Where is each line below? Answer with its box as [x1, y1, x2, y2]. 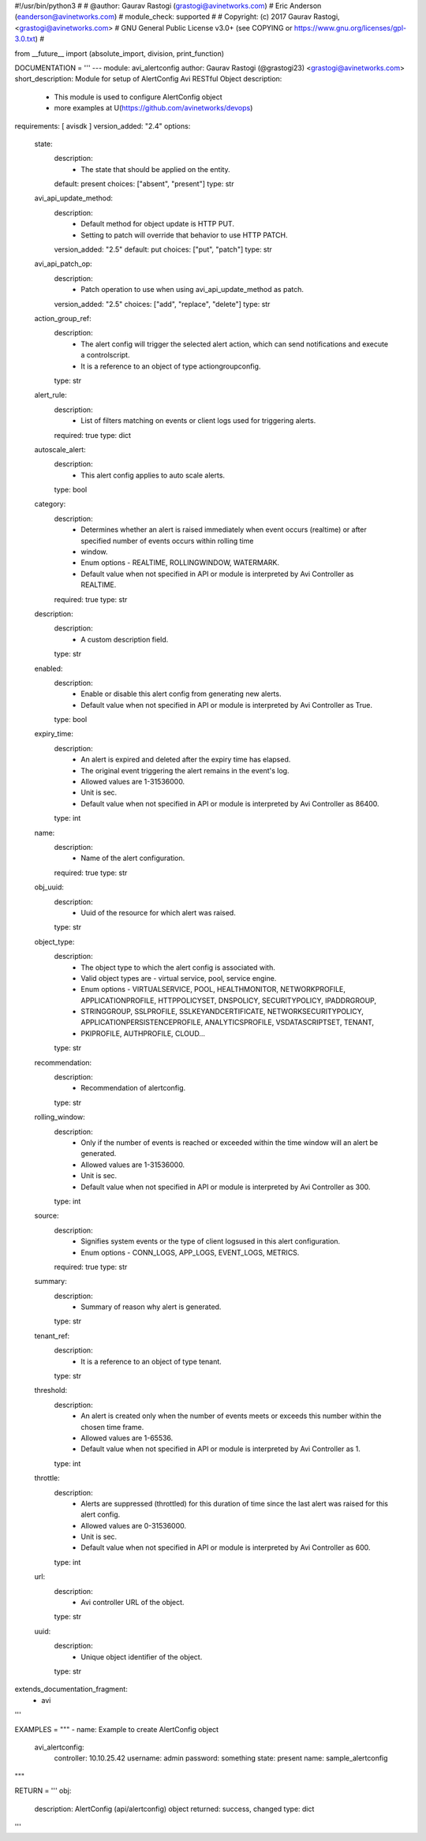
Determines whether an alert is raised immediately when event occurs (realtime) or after [80, 525, 367, 534]
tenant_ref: [34, 1330, 70, 1341]
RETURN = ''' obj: [14, 1786, 72, 1795]
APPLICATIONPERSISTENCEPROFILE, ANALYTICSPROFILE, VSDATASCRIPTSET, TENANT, [80, 1018, 375, 1027]
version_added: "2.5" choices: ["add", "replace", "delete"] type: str [54, 299, 271, 309]
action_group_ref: [34, 313, 92, 323]
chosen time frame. [80, 1422, 144, 1431]
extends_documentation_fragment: [14, 1685, 128, 1694]
